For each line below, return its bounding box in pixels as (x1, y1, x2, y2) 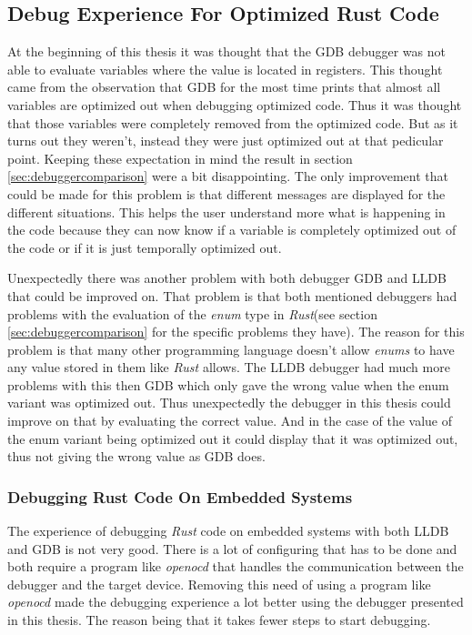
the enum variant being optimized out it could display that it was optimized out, (7, 428, 458, 448)
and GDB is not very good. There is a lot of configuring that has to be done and (7, 539, 457, 558)
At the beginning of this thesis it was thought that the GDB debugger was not (7, 42, 446, 61)
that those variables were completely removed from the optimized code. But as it (7, 113, 458, 132)
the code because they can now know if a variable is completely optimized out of (7, 220, 457, 239)
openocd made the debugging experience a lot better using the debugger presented (7, 592, 464, 611)
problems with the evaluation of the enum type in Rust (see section (7, 304, 377, 323)
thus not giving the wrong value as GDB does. (7, 447, 266, 466)
